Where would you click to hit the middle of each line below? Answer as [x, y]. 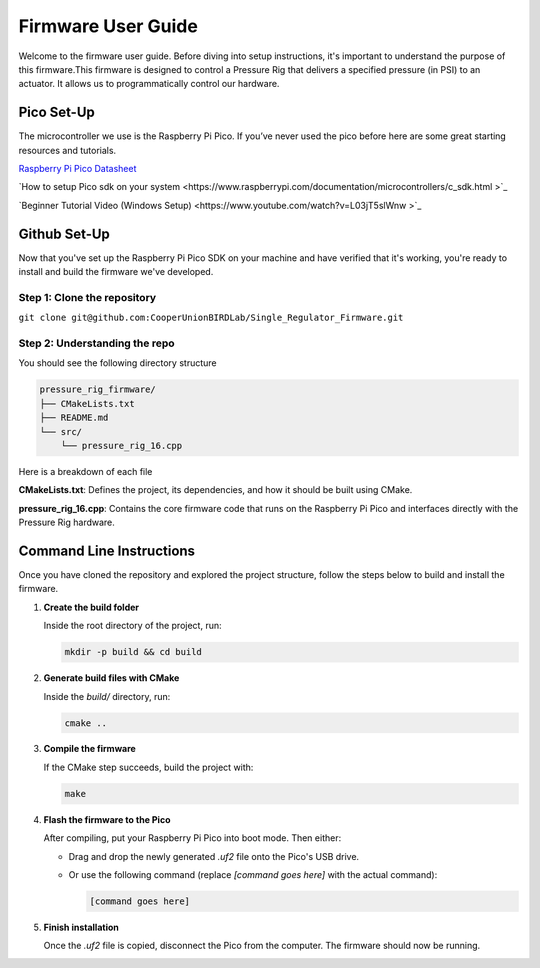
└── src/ [61, 431]
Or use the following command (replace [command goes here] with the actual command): [253, 875]
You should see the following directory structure [117, 363]
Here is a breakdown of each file [85, 471]
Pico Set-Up [56, 112]
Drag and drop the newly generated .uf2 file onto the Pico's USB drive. [214, 856]
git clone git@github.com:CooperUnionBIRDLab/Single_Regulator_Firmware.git [211, 318]
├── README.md [74, 418]
